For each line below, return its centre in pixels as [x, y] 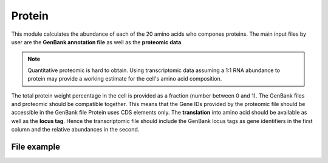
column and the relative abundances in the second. [75, 130]
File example [36, 146]
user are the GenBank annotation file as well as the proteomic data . [97, 42]
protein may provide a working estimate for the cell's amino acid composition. [125, 79]
